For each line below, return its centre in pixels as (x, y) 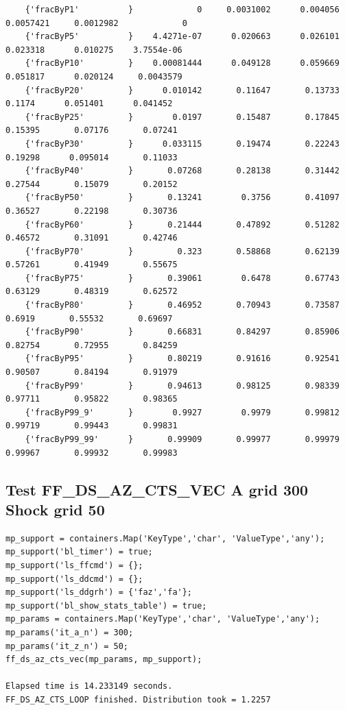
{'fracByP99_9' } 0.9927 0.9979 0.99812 (182, 412)
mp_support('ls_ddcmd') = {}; (74, 579)
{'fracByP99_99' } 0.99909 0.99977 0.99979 (182, 439)
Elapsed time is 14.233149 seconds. (89, 686)
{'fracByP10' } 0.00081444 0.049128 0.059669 (182, 63)
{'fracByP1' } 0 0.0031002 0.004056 (182, 10)
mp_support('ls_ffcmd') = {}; (74, 565)
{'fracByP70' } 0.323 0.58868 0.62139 (182, 251)
